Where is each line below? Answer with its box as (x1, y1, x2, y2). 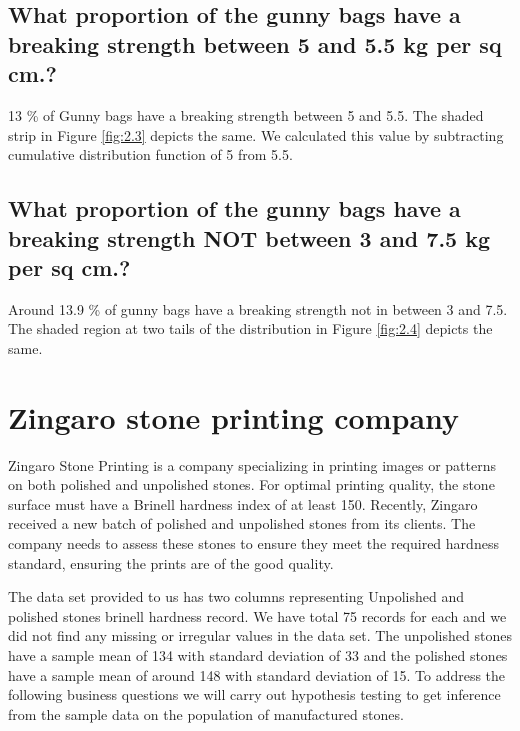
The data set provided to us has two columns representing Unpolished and (8, 586, 464, 607)
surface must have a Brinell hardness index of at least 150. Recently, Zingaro (8, 493, 478, 514)
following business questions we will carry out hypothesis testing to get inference (8, 684, 501, 705)
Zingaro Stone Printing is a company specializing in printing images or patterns (8, 454, 497, 475)
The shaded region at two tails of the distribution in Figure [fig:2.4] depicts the (8, 318, 493, 339)
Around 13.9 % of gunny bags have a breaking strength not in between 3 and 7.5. (8, 298, 508, 319)
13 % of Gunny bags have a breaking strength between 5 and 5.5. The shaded (8, 104, 484, 125)
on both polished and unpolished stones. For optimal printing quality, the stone (8, 474, 495, 495)
